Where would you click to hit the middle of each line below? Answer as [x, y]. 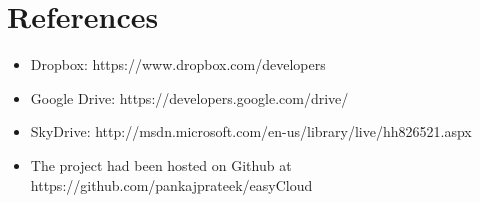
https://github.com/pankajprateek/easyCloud [171, 184]
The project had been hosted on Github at [161, 164]
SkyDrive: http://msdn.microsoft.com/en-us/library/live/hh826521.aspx [251, 131]
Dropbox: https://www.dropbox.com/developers [178, 64]
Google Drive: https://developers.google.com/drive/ [189, 97]
